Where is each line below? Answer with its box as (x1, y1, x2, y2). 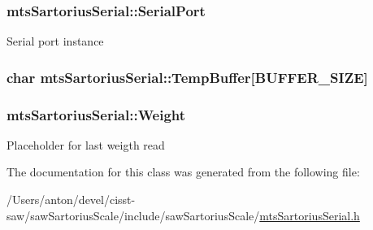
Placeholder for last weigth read (7, 136, 165, 153)
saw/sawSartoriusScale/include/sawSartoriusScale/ (7, 206, 260, 223)
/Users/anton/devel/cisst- (7, 191, 136, 208)
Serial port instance (7, 33, 104, 50)
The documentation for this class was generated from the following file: (7, 163, 360, 180)
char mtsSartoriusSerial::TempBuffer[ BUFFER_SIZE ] (7, 67, 368, 87)
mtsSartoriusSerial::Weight (7, 104, 186, 124)
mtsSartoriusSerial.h (259, 206, 360, 223)
